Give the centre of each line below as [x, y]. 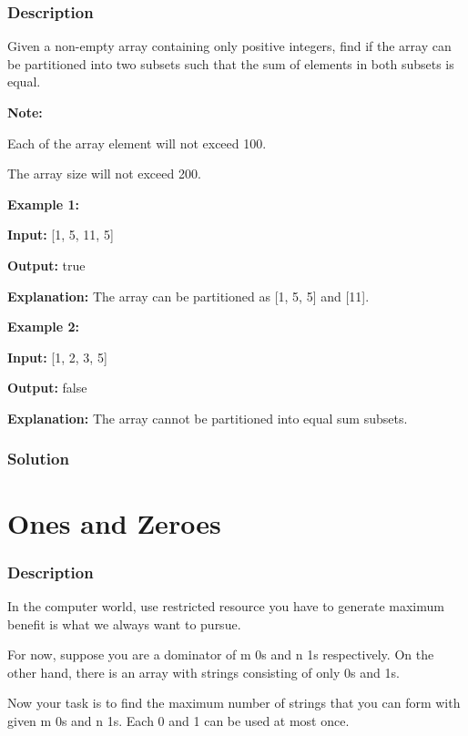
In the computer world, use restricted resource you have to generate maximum [226, 605]
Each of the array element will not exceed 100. [137, 143]
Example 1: [43, 204]
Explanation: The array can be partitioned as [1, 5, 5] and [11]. [188, 296]
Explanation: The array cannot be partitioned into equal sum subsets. [208, 418]
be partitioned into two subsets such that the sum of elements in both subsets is [231, 63]
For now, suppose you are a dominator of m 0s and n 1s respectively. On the [221, 654]
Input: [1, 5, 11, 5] [61, 235]
